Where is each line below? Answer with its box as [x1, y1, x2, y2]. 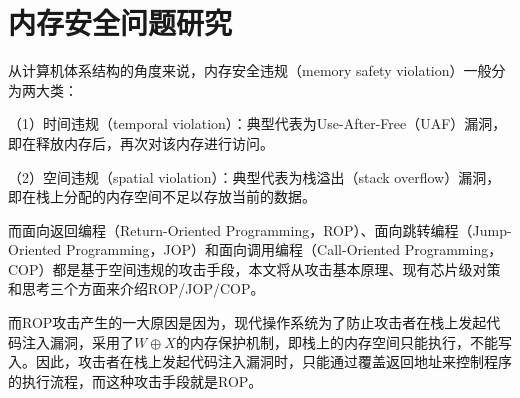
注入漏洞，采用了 [21, 331, 134, 352]
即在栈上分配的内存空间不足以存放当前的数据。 [8, 186, 316, 207]
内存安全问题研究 [8, 2, 233, 43]
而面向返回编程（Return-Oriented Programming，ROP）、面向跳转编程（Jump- [8, 219, 512, 240]
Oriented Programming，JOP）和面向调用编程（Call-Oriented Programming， [8, 239, 503, 260]
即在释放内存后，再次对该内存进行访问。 [8, 132, 274, 153]
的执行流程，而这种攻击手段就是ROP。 [8, 370, 263, 391]
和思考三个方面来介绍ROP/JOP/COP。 [8, 278, 265, 299]
